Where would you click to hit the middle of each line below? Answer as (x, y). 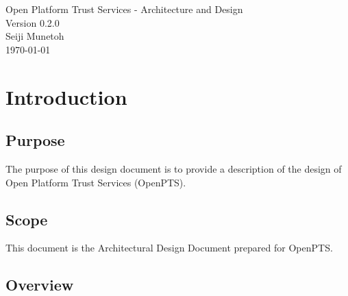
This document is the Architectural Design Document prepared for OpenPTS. (169, 248)
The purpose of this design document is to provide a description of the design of (174, 168)
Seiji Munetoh (35, 36)
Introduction (66, 96)
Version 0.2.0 (33, 22)
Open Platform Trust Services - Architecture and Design (124, 9)
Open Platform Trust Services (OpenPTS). (96, 182)
